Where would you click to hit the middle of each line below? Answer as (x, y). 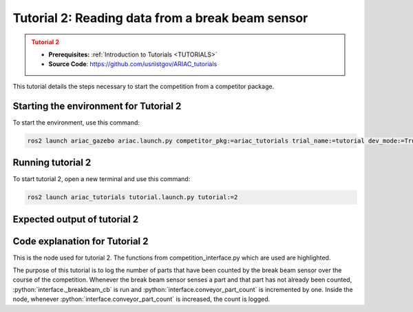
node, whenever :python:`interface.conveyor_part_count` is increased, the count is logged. (141, 299)
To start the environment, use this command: (76, 122)
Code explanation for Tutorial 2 (81, 241)
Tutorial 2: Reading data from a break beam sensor (160, 18)
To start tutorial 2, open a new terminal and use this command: (102, 179)
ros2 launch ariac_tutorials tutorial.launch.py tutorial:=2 (133, 197)
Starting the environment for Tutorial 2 (97, 106)
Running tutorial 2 (52, 163)
